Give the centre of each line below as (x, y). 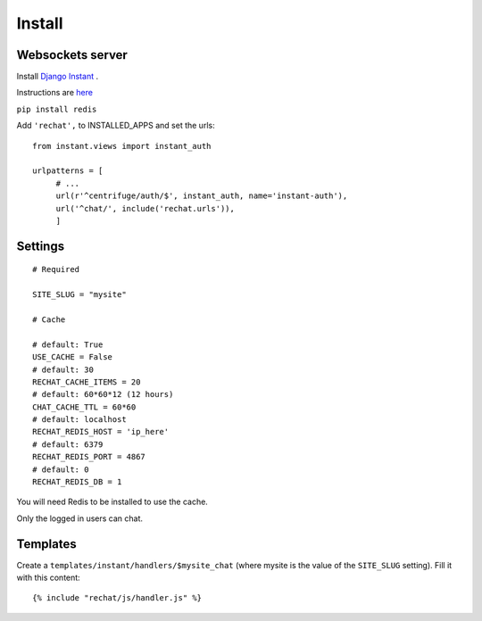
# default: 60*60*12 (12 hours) (103, 394)
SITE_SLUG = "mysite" (79, 295)
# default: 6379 (68, 444)
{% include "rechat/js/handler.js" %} (117, 598)
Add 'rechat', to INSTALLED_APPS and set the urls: (116, 126)
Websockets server (72, 55)
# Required (56, 269)
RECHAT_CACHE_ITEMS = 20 (87, 382)
